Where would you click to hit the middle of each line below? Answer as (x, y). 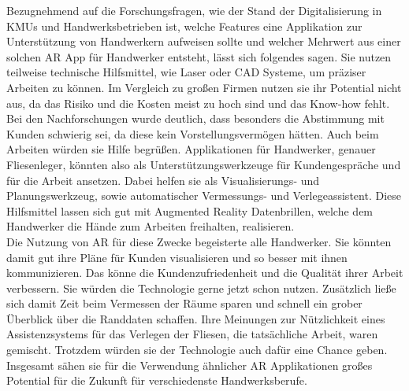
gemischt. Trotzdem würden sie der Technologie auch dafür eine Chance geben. (197, 350)
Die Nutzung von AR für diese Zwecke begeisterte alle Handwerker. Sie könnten (199, 241)
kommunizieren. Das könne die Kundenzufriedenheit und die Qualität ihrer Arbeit (205, 273)
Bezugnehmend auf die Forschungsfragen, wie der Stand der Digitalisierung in (194, 10)
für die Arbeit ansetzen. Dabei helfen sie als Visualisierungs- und (163, 180)
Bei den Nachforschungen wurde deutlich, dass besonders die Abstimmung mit (195, 118)
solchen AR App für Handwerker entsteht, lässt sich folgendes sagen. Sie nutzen (199, 56)
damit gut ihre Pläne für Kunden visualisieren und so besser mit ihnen (177, 257)
